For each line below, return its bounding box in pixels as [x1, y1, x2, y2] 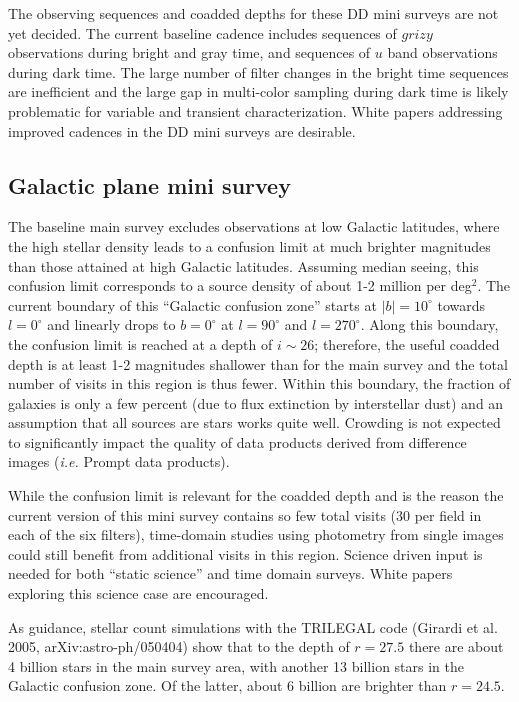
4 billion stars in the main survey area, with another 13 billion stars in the [8, 655, 464, 676]
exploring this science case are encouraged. [8, 583, 269, 604]
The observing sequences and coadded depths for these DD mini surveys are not [8, 3, 499, 23]
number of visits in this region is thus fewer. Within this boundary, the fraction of [8, 373, 511, 394]
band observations [387, 42, 498, 63]
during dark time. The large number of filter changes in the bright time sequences [8, 61, 509, 82]
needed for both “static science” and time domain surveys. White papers [8, 563, 453, 584]
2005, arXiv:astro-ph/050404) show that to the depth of [8, 636, 350, 657]
